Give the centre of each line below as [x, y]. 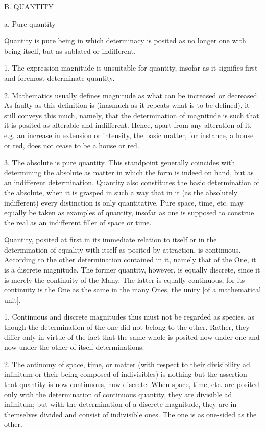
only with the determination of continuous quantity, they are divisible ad [118, 394]
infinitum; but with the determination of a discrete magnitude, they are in [121, 404]
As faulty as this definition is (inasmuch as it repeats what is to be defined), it [127, 105]
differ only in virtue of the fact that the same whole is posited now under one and [132, 337]
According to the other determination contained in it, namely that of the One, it [130, 259]
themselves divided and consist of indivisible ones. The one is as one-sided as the [130, 414]
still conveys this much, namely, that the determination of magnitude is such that [132, 115]
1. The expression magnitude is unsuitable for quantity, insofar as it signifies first [131, 68]
